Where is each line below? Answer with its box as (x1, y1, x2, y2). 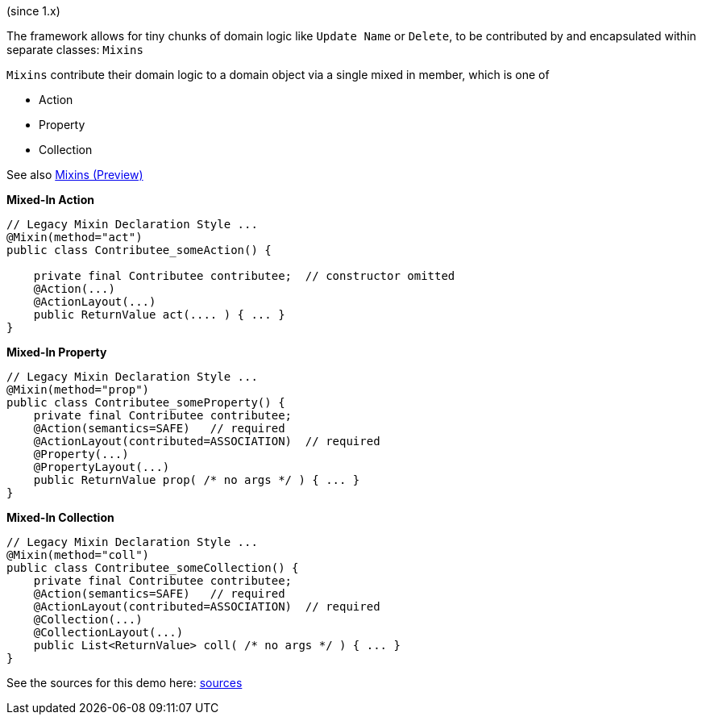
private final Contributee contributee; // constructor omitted (33, 269, 455, 282)
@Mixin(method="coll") (6, 548, 150, 561)
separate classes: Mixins (6, 43, 143, 56)
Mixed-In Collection (6, 511, 114, 524)
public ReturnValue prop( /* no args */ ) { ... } (33, 473, 360, 486)
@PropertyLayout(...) (33, 461, 170, 473)
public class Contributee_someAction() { (6, 244, 272, 256)
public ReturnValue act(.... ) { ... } (33, 308, 285, 321)
